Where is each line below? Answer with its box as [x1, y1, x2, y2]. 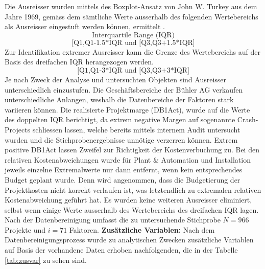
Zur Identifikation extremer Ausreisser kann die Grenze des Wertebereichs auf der [5, 46, 260, 57]
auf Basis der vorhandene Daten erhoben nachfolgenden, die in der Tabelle [5, 244, 238, 255]
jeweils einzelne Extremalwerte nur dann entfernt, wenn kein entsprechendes [5, 164, 243, 175]
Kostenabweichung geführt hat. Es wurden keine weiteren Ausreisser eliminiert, [5, 194, 252, 205]
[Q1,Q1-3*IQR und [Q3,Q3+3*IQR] [77, 66, 189, 74]
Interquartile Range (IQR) [92, 31, 175, 39]
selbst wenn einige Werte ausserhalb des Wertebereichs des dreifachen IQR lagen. [5, 204, 259, 215]
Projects [5, 124, 31, 134]
